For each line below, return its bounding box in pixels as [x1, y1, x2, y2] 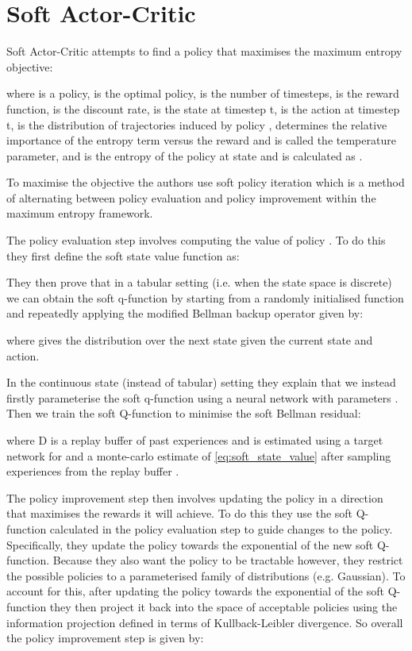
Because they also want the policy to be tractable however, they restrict [52, 552, 403, 568]
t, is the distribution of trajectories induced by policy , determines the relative [6, 116, 387, 133]
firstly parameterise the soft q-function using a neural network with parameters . [6, 389, 399, 406]
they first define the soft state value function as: [6, 247, 240, 264]
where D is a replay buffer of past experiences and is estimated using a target [6, 432, 383, 448]
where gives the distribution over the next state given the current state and [6, 332, 373, 349]
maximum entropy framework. [6, 205, 153, 221]
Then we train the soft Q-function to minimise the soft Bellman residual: [6, 405, 361, 422]
